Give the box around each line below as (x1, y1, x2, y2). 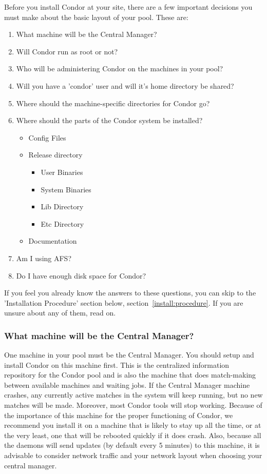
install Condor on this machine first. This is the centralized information (4, 359, 230, 370)
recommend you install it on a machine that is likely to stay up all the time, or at (4, 420, 261, 430)
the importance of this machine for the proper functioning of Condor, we (4, 409, 233, 420)
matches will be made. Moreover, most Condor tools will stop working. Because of (4, 400, 262, 410)
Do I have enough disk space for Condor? (16, 270, 146, 281)
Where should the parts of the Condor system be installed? (16, 115, 203, 126)
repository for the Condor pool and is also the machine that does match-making (4, 369, 256, 380)
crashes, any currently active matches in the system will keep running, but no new (4, 389, 263, 400)
